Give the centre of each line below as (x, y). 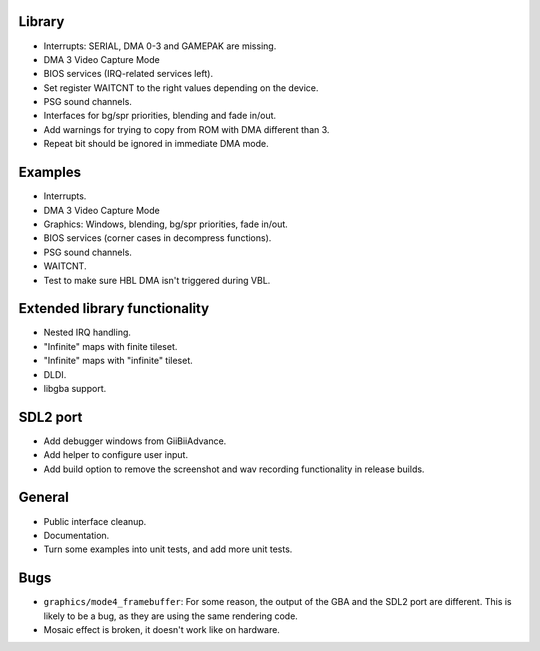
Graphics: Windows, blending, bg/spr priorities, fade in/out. (166, 224)
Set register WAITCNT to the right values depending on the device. (181, 87)
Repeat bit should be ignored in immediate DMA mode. (156, 144)
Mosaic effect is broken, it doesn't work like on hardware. (161, 630)
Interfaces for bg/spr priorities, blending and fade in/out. (160, 116)
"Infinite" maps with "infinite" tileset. (118, 361)
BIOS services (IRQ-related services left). (128, 74)
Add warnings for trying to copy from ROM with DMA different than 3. (186, 129)
